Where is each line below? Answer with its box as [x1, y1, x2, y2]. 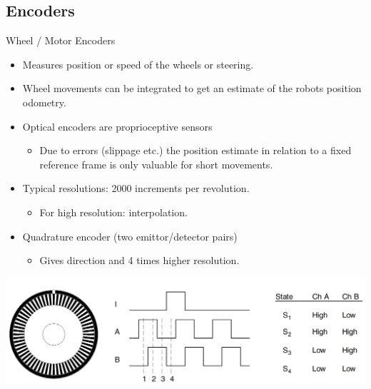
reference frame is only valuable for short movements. [39, 156, 273, 171]
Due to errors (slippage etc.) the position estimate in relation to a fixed [39, 143, 352, 158]
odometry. [22, 94, 66, 109]
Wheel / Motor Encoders [6, 33, 116, 48]
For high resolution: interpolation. [39, 204, 188, 219]
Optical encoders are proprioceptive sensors [22, 118, 213, 133]
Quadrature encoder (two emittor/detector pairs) [22, 228, 238, 243]
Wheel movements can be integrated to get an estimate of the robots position [22, 81, 362, 96]
